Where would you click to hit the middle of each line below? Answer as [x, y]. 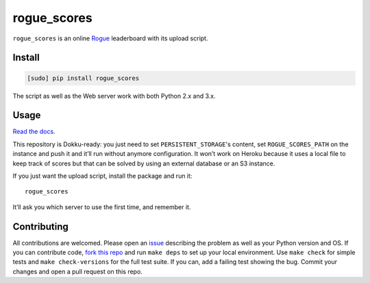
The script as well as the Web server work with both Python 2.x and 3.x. [114, 96]
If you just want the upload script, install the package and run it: [102, 176]
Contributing [40, 227]
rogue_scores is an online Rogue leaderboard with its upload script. [110, 38]
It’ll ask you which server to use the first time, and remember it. [102, 207]
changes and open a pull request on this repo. [78, 271]
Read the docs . [34, 132]
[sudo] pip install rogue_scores [83, 78]
